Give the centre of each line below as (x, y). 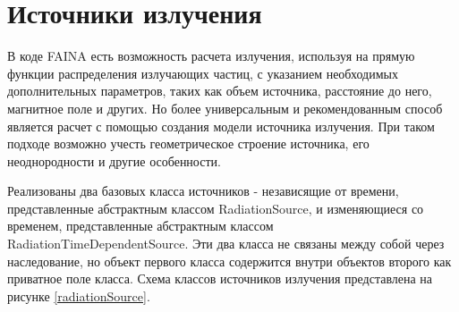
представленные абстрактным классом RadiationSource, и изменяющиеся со (216, 208)
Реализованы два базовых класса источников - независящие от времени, (203, 191)
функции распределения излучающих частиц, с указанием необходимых (203, 73)
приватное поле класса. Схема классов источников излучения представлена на (220, 278)
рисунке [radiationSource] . (79, 295)
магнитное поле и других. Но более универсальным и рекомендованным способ (225, 108)
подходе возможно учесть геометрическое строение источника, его (188, 143)
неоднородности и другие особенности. (114, 160)
